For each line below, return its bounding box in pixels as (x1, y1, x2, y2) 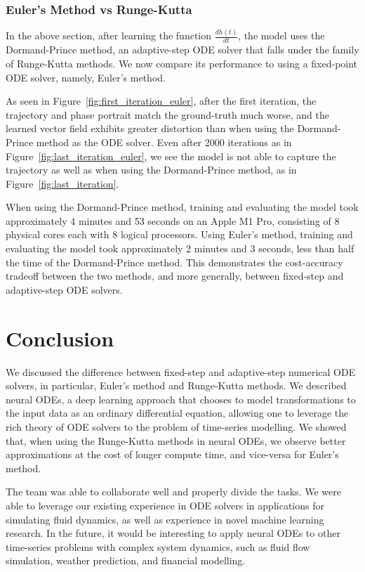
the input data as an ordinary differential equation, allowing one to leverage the (6, 405, 349, 420)
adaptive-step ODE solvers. (6, 282, 123, 297)
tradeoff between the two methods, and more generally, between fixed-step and (6, 268, 344, 283)
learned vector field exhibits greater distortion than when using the (6, 121, 294, 136)
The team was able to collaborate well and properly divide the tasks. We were (6, 484, 341, 499)
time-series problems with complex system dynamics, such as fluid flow (6, 539, 310, 554)
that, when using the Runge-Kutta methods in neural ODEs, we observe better (6, 433, 346, 448)
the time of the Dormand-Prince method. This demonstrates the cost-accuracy (6, 254, 343, 269)
